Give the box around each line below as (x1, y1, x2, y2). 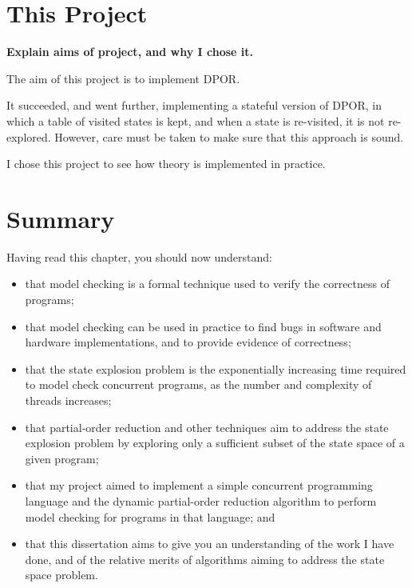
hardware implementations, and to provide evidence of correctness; (25, 334, 351, 350)
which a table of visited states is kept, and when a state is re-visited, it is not (6, 112, 385, 129)
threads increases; (25, 391, 112, 408)
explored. (6, 128, 51, 145)
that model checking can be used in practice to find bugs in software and (25, 318, 382, 334)
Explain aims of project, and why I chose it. (6, 43, 253, 60)
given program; (25, 450, 99, 466)
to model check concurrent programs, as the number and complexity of (25, 376, 372, 393)
